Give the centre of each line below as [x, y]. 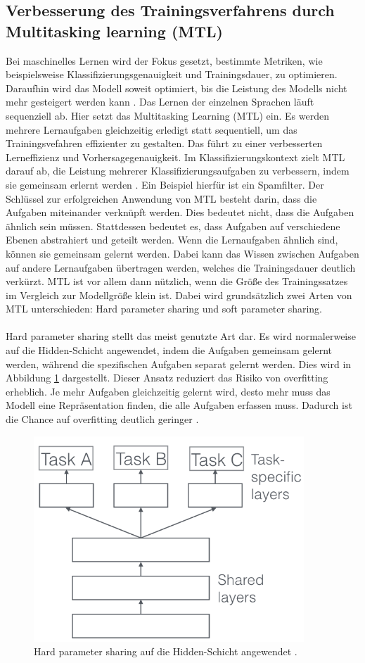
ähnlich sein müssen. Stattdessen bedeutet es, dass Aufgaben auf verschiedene [173, 226]
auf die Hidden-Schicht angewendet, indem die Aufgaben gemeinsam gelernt [169, 350]
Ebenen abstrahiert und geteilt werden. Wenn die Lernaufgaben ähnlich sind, [172, 240]
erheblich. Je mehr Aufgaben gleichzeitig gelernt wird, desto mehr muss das [168, 391]
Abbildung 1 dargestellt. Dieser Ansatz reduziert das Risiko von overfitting [167, 378]
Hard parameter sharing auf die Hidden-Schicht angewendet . [166, 651]
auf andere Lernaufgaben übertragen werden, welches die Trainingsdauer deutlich [181, 267]
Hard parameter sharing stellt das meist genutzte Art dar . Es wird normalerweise [181, 336]
